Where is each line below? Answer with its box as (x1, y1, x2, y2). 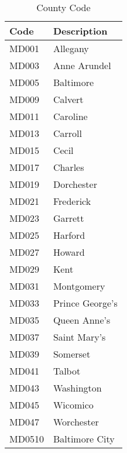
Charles (53, 160, 84, 174)
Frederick (53, 194, 91, 208)
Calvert (53, 92, 84, 106)
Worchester (53, 415, 99, 428)
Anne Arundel (53, 59, 111, 72)
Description (53, 24, 108, 37)
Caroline (53, 109, 88, 123)
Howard (53, 245, 85, 259)
